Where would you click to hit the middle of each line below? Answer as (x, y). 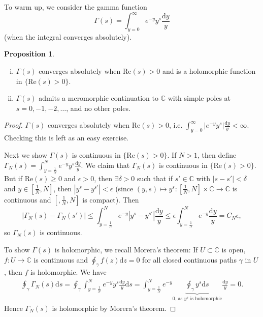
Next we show (26, 154)
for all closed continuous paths (189, 259)
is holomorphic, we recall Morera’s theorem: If (126, 249)
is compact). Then (111, 199)
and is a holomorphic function (209, 71)
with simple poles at (199, 98)
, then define (217, 154)
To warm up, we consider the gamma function (76, 7)
